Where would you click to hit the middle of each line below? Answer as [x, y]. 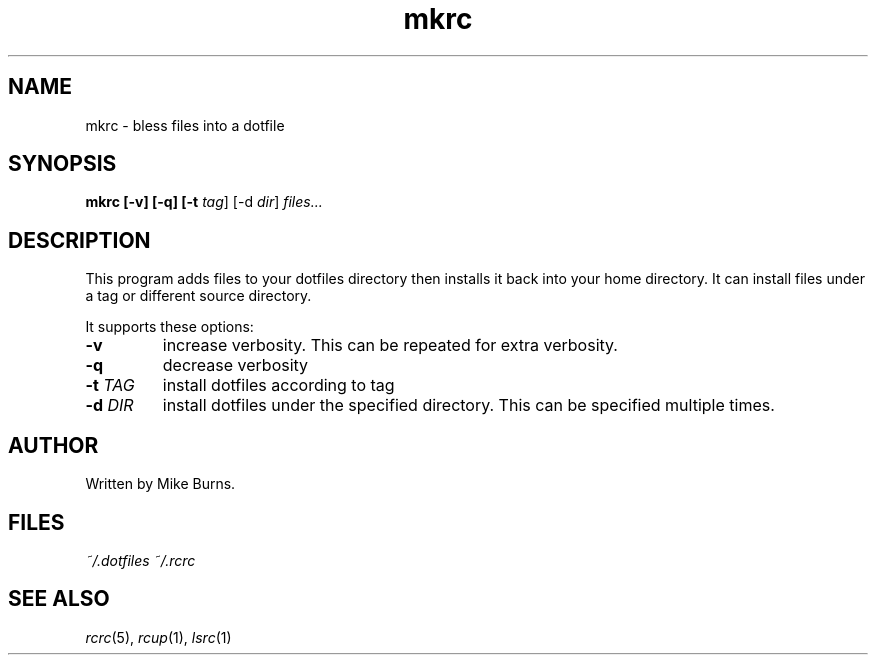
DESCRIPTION [79, 240]
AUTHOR [53, 445]
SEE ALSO [59, 599]
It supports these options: [169, 327]
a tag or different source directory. [198, 296]
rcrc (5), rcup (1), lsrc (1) [158, 637]
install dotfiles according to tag [278, 385]
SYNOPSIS [62, 164]
